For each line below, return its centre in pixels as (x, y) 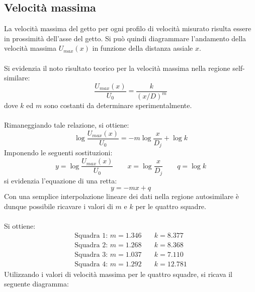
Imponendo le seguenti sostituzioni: (58, 153)
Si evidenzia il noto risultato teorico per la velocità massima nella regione (117, 68)
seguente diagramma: (36, 284)
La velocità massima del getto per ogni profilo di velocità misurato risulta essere (128, 28)
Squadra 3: (91, 255)
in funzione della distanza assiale (143, 48)
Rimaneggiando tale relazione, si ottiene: (67, 125)
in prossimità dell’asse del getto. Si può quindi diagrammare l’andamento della (125, 38)
